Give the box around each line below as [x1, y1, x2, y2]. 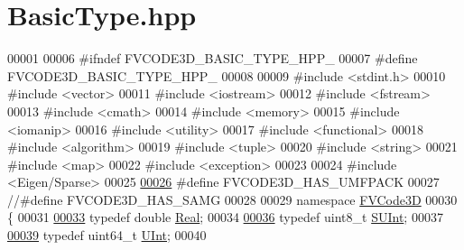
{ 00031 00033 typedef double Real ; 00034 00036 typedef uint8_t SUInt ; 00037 [7, 208, 443, 227]
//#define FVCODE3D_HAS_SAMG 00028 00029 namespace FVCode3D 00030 [7, 190, 458, 208]
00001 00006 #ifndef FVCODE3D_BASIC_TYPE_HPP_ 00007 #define [7, 49, 418, 68]
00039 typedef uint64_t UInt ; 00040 [7, 226, 207, 245]
